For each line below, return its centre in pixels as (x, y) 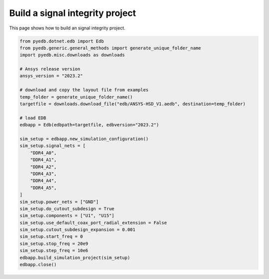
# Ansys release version (50, 69)
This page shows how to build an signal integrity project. (67, 28)
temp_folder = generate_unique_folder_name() (76, 97)
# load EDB (33, 118)
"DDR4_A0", (43, 153)
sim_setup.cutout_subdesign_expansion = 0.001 (77, 230)
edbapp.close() (38, 265)
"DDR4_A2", (43, 167)
